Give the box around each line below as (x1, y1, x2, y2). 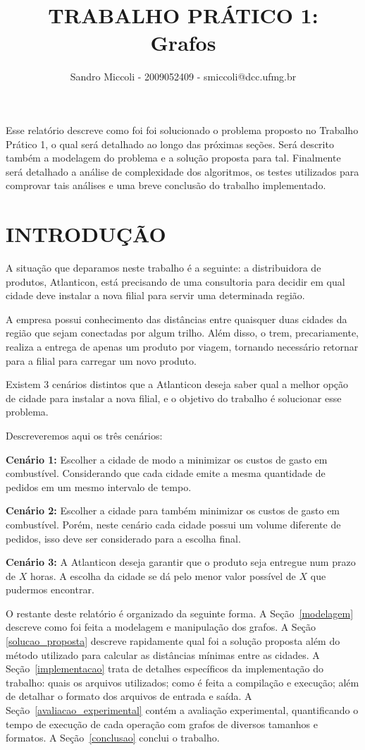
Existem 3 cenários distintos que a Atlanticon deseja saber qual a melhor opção (6, 377, 349, 392)
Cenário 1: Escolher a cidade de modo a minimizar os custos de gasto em (6, 452, 328, 466)
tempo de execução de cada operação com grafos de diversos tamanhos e (6, 716, 318, 731)
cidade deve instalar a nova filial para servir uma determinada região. (6, 288, 305, 303)
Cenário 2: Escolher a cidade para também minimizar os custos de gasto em (6, 503, 340, 518)
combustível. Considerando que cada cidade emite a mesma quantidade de (6, 466, 326, 480)
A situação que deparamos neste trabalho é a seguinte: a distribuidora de (6, 260, 321, 274)
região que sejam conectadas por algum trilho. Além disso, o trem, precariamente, (6, 325, 359, 340)
